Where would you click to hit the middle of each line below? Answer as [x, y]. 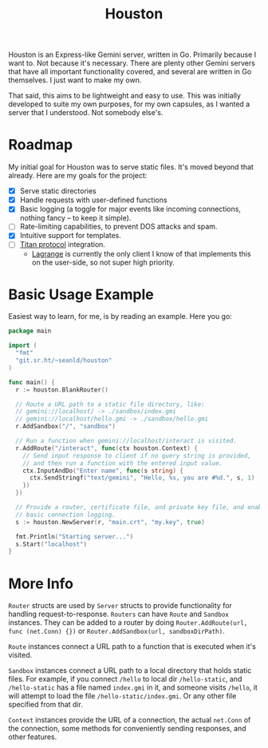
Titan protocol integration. [63, 245]
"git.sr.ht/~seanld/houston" [64, 360]
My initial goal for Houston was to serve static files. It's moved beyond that [131, 167]
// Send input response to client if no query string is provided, [137, 456]
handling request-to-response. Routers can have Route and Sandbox [118, 614]
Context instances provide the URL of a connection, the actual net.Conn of [130, 720]
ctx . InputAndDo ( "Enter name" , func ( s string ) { [103, 471]
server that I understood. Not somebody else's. [86, 113]
